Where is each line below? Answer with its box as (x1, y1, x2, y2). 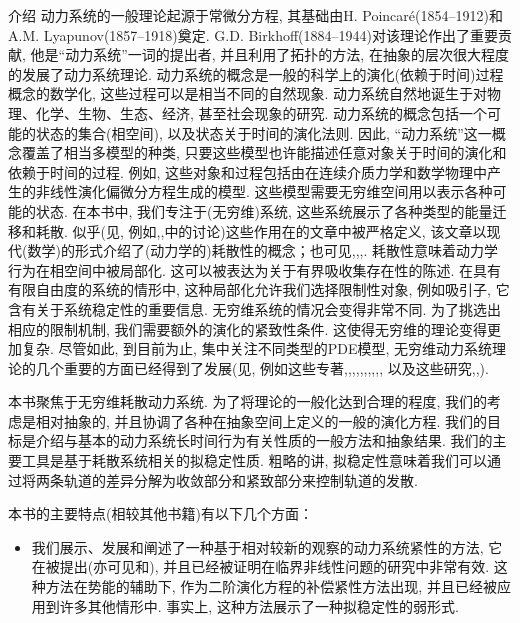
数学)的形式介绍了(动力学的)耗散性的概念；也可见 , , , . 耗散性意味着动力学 (27, 240, 499, 261)
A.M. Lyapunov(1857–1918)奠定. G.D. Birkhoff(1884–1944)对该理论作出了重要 (8, 24, 498, 45)
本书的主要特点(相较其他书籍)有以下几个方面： (8, 503, 313, 524)
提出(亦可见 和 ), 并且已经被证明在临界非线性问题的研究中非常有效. (59, 556, 490, 577)
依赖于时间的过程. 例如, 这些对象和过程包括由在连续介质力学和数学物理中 (8, 161, 488, 182)
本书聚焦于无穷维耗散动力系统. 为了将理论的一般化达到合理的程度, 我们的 (8, 391, 488, 412)
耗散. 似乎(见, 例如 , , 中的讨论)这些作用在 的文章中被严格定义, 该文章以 (35, 220, 487, 241)
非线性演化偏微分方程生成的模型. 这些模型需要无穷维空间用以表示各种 (35, 181, 493, 202)
